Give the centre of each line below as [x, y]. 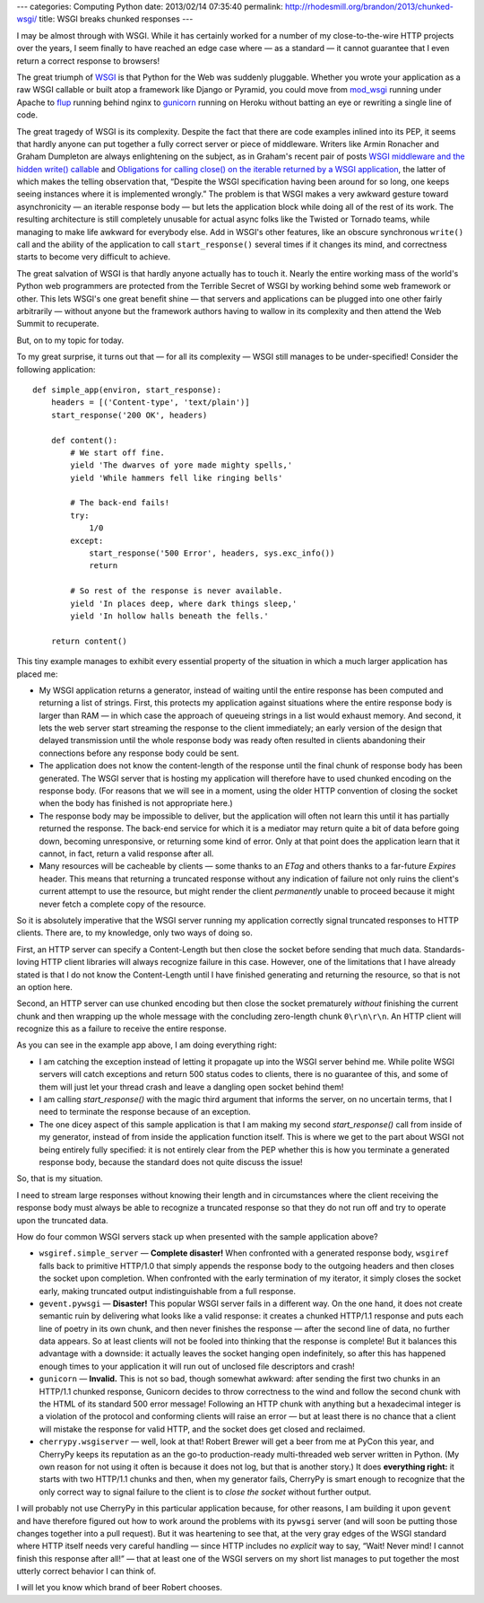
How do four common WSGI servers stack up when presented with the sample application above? [197, 1236]
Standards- [444, 949]
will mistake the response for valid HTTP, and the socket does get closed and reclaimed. [202, 1429]
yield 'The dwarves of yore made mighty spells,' [181, 465]
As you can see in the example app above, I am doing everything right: [147, 1045]
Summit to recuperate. [58, 324]
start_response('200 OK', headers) [129, 415]
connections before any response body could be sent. [139, 753]
